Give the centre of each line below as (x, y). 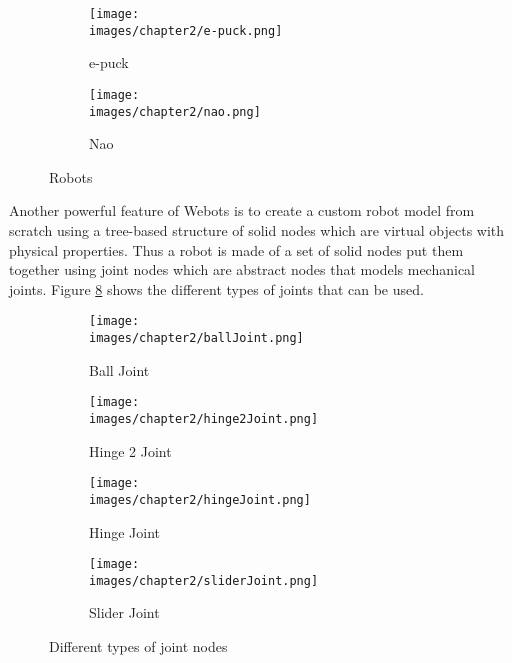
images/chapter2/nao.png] (175, 111)
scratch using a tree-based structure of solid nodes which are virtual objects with (257, 230)
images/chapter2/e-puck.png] (186, 30)
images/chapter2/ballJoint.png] (196, 338)
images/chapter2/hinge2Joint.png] (204, 418)
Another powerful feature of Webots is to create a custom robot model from (242, 210)
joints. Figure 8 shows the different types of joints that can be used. (216, 288)
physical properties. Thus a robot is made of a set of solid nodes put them (236, 249)
